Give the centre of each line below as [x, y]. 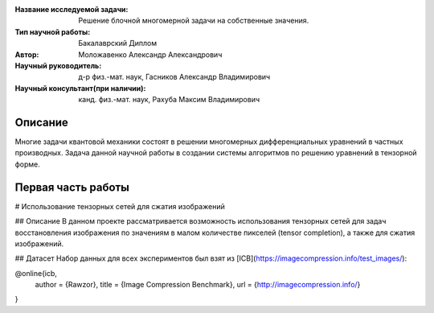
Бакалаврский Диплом [118, 43]
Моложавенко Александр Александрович [150, 54]
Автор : [27, 54]
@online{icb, [36, 273]
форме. [27, 164]
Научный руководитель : [58, 65]
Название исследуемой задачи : [72, 9]
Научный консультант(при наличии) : [80, 88]
